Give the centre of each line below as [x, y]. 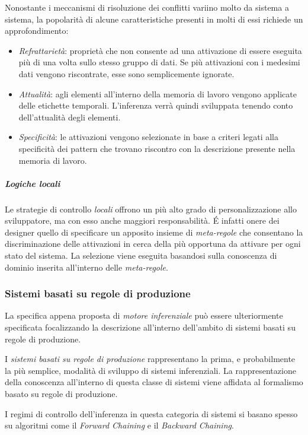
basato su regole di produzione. [61, 394]
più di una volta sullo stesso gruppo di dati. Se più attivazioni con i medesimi [159, 62]
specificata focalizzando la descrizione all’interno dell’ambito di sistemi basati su [150, 327]
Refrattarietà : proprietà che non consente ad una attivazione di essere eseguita [160, 50]
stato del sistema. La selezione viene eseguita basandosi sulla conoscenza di [141, 255]
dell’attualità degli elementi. [70, 117]
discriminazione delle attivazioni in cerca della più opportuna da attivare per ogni [153, 244]
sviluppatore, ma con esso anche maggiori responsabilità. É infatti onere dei [142, 220]
